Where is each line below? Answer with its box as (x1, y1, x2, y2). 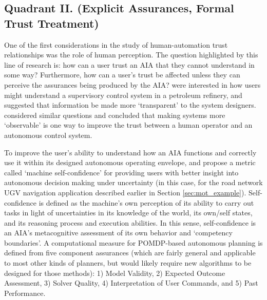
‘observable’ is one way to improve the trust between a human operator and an (4, 119, 253, 130)
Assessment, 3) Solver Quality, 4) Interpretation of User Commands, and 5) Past (4, 277, 258, 288)
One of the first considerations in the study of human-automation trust (4, 39, 228, 50)
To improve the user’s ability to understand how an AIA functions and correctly (4, 147, 257, 157)
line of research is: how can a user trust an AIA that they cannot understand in (4, 59, 255, 70)
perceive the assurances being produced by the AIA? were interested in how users (4, 79, 261, 90)
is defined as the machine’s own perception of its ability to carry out (39, 197, 254, 208)
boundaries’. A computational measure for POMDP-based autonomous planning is (4, 237, 263, 248)
